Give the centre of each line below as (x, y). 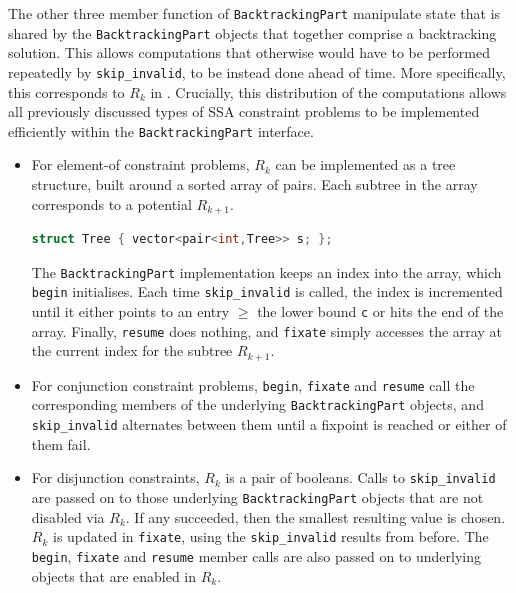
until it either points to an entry (130, 310)
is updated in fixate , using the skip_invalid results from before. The (270, 536)
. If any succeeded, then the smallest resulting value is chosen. (315, 516)
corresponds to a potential (111, 203)
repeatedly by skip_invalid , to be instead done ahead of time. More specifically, (257, 71)
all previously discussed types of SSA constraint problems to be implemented (244, 111)
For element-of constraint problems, (140, 164)
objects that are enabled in (114, 575)
